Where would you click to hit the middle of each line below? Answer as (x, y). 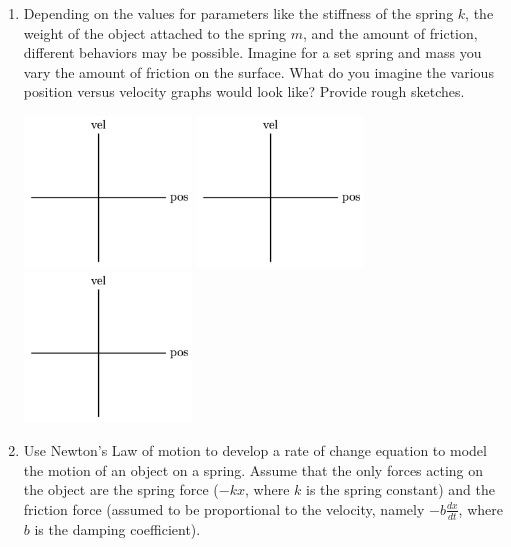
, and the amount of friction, (390, 32)
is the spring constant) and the (400, 489)
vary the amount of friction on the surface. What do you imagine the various (258, 71)
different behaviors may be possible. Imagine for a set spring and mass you (252, 52)
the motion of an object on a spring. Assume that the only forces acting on (253, 469)
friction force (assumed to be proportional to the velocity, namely (224, 508)
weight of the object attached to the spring (155, 32)
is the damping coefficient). (117, 528)
